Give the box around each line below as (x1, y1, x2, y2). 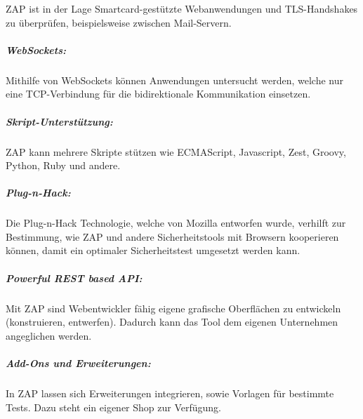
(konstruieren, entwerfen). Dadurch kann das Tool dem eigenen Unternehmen (6, 314, 338, 329)
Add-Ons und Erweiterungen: (6, 355, 151, 370)
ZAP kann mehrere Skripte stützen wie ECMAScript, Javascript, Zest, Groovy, (6, 144, 346, 159)
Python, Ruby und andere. (6, 158, 121, 173)
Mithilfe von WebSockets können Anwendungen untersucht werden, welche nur (6, 72, 343, 87)
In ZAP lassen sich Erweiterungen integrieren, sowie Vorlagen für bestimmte (6, 385, 334, 400)
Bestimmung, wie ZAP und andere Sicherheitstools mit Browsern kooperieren (6, 229, 339, 244)
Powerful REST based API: (6, 270, 143, 285)
